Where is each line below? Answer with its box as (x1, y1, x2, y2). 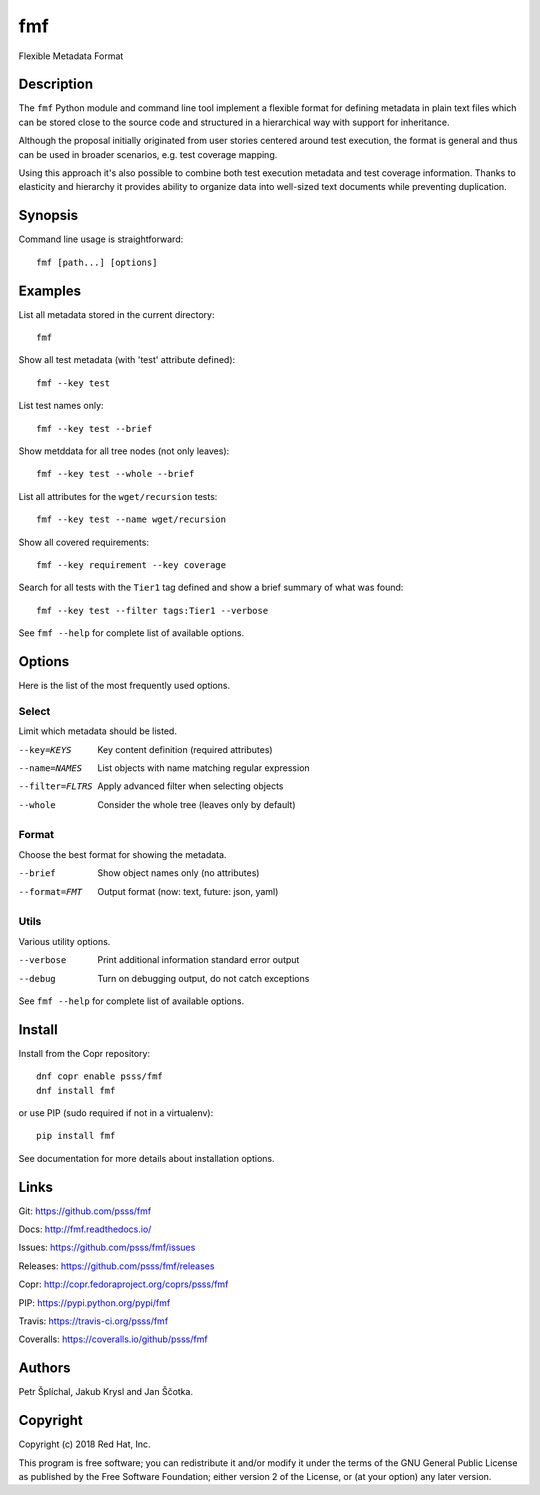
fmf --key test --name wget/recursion (36, 514, 227, 525)
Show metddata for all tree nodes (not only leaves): (18, 445, 230, 457)
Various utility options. (18, 935, 111, 947)
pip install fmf (36, 1130, 116, 1142)
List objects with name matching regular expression (97, 761, 310, 774)
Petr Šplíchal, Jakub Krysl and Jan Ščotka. (18, 1386, 194, 1398)
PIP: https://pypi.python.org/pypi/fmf (18, 1296, 171, 1309)
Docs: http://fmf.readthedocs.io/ (18, 1223, 152, 1235)
